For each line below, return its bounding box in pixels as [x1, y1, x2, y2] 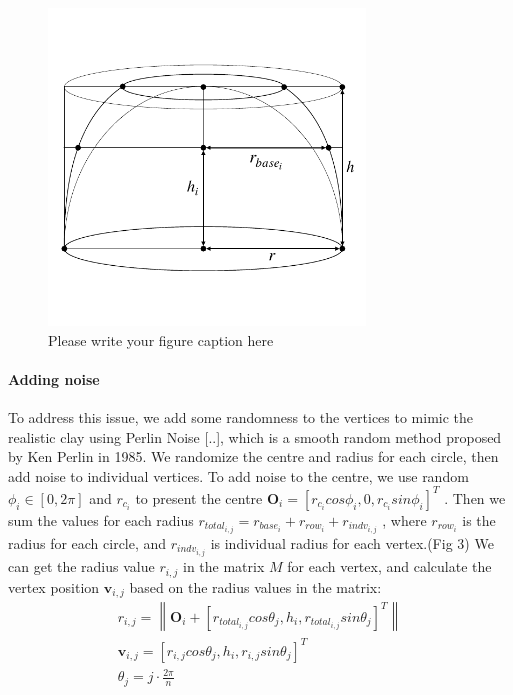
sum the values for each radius [8, 509, 194, 530]
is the [462, 509, 496, 530]
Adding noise [8, 368, 100, 389]
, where [382, 509, 427, 530]
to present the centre [135, 487, 263, 508]
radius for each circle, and [8, 532, 167, 553]
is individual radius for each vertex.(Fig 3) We [210, 532, 494, 553]
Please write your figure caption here [48, 329, 274, 350]
